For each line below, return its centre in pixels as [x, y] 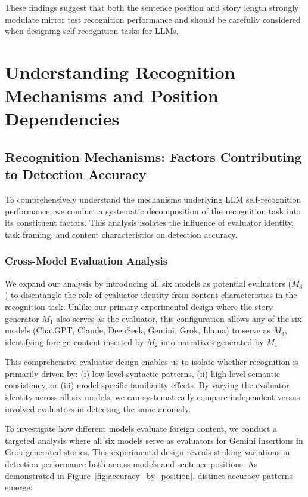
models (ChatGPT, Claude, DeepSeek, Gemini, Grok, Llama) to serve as [138, 330]
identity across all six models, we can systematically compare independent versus [153, 397]
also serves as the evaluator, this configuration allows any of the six [179, 318]
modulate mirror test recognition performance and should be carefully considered [153, 19]
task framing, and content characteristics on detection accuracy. [121, 234]
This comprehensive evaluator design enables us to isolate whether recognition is [152, 362]
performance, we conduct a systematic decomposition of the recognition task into [153, 211]
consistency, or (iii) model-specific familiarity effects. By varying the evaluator [147, 385]
